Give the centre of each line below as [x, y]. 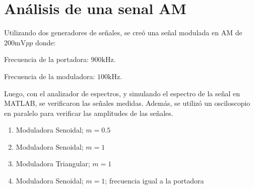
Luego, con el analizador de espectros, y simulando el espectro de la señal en [122, 93]
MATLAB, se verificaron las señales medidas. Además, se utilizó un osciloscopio [127, 103]
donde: [45, 42]
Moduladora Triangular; [53, 164]
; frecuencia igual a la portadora [154, 181]
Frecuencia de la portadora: [46, 59]
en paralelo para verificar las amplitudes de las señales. [89, 113]
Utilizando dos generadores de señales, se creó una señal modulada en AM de [123, 33]
